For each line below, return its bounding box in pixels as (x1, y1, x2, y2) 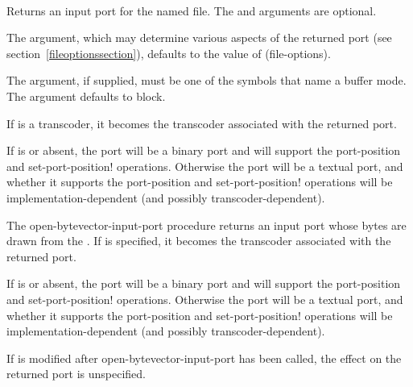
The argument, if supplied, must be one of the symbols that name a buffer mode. (6, 72, 407, 89)
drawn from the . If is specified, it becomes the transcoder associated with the (6, 232, 391, 249)
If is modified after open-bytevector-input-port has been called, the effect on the (6, 349, 402, 366)
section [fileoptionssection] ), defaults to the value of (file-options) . (6, 44, 331, 61)
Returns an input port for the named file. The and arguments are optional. (6, 2, 377, 19)
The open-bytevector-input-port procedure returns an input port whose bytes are (6, 216, 407, 233)
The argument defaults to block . (6, 87, 166, 104)
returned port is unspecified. (6, 365, 146, 382)
